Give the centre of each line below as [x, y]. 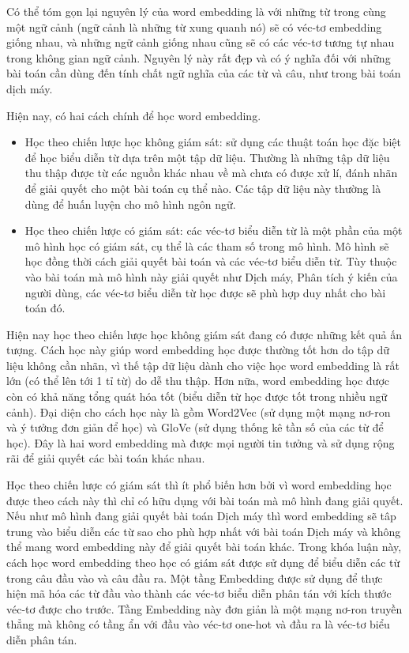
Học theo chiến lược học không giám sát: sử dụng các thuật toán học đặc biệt [213, 142]
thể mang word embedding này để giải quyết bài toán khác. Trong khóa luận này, [204, 547]
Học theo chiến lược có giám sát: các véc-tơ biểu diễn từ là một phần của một [214, 230]
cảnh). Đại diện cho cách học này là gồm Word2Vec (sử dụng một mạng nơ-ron [199, 411]
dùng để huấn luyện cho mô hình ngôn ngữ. [130, 204]
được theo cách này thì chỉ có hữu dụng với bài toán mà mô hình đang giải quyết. [205, 500]
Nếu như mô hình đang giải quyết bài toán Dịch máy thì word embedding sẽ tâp [201, 516]
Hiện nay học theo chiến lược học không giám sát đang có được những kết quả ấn [204, 334]
